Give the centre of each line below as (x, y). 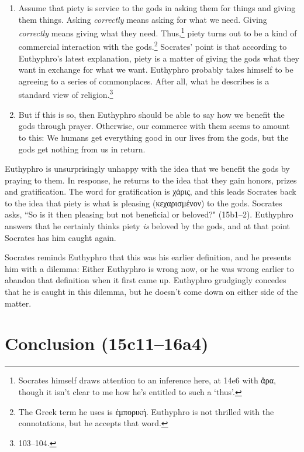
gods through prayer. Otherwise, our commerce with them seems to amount (154, 126)
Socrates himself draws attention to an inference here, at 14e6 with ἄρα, (147, 380)
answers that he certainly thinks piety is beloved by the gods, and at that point (148, 226)
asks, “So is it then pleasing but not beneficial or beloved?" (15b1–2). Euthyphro (149, 214)
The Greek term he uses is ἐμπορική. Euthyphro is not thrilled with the (146, 411)
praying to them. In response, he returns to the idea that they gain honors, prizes (151, 180)
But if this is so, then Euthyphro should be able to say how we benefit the (151, 114)
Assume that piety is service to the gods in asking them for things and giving (157, 8)
